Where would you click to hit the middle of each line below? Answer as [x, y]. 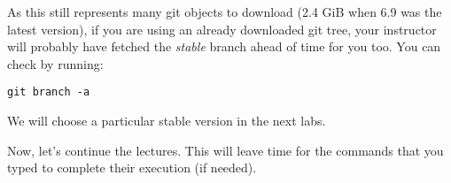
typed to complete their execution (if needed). [132, 168]
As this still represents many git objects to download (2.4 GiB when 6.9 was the [225, 11]
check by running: [55, 63]
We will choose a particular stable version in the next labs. [167, 121]
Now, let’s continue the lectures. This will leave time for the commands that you [225, 150]
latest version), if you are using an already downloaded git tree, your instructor [222, 29]
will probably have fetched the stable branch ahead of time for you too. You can [224, 46]
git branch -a [49, 92]
